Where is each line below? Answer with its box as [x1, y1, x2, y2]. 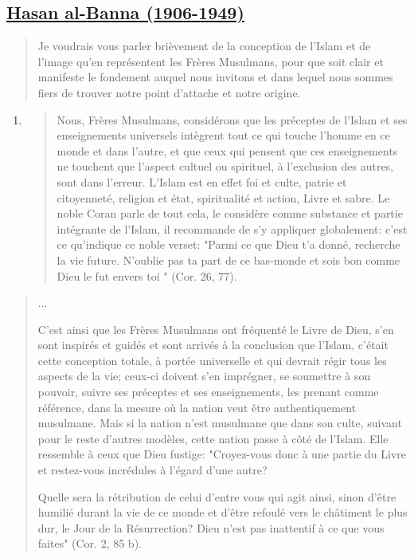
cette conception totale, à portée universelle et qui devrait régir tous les [37, 352, 387, 368]
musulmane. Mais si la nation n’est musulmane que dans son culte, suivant [37, 415, 402, 431]
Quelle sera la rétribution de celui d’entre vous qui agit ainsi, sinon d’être [37, 488, 396, 505]
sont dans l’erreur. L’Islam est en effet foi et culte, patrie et [57, 173, 347, 190]
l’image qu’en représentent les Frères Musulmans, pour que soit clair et [37, 53, 384, 69]
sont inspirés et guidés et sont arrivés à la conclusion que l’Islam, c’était [37, 336, 389, 353]
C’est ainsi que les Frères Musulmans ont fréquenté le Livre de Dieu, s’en [37, 320, 394, 337]
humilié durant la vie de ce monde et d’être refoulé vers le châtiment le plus [37, 504, 408, 521]
